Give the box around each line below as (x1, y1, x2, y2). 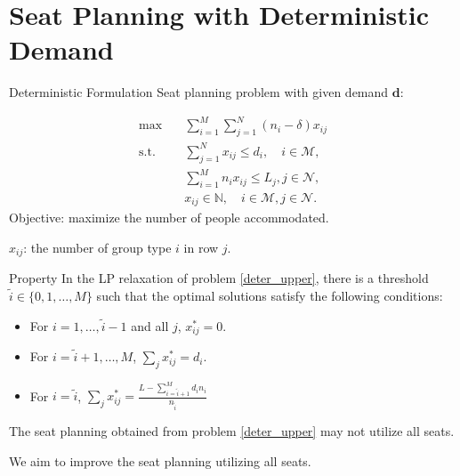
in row (183, 238, 219, 256)
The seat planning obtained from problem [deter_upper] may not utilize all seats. (9, 422, 455, 440)
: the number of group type (23, 238, 172, 256)
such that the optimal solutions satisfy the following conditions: (96, 286, 443, 305)
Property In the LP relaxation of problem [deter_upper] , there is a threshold (9, 269, 429, 287)
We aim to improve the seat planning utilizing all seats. (9, 451, 311, 470)
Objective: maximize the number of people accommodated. (9, 208, 329, 227)
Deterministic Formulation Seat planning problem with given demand (9, 83, 389, 101)
